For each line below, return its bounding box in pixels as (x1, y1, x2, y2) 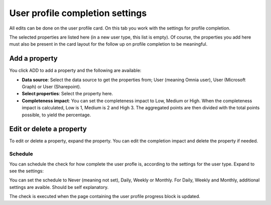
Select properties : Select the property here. (22, 91, 113, 97)
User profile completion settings (9, 8, 147, 19)
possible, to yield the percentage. (22, 112, 91, 118)
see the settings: (9, 168, 44, 174)
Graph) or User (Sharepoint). (22, 84, 81, 90)
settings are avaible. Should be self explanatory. (9, 184, 109, 190)
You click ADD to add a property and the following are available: (9, 68, 142, 74)
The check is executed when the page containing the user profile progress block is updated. (9, 193, 201, 199)
